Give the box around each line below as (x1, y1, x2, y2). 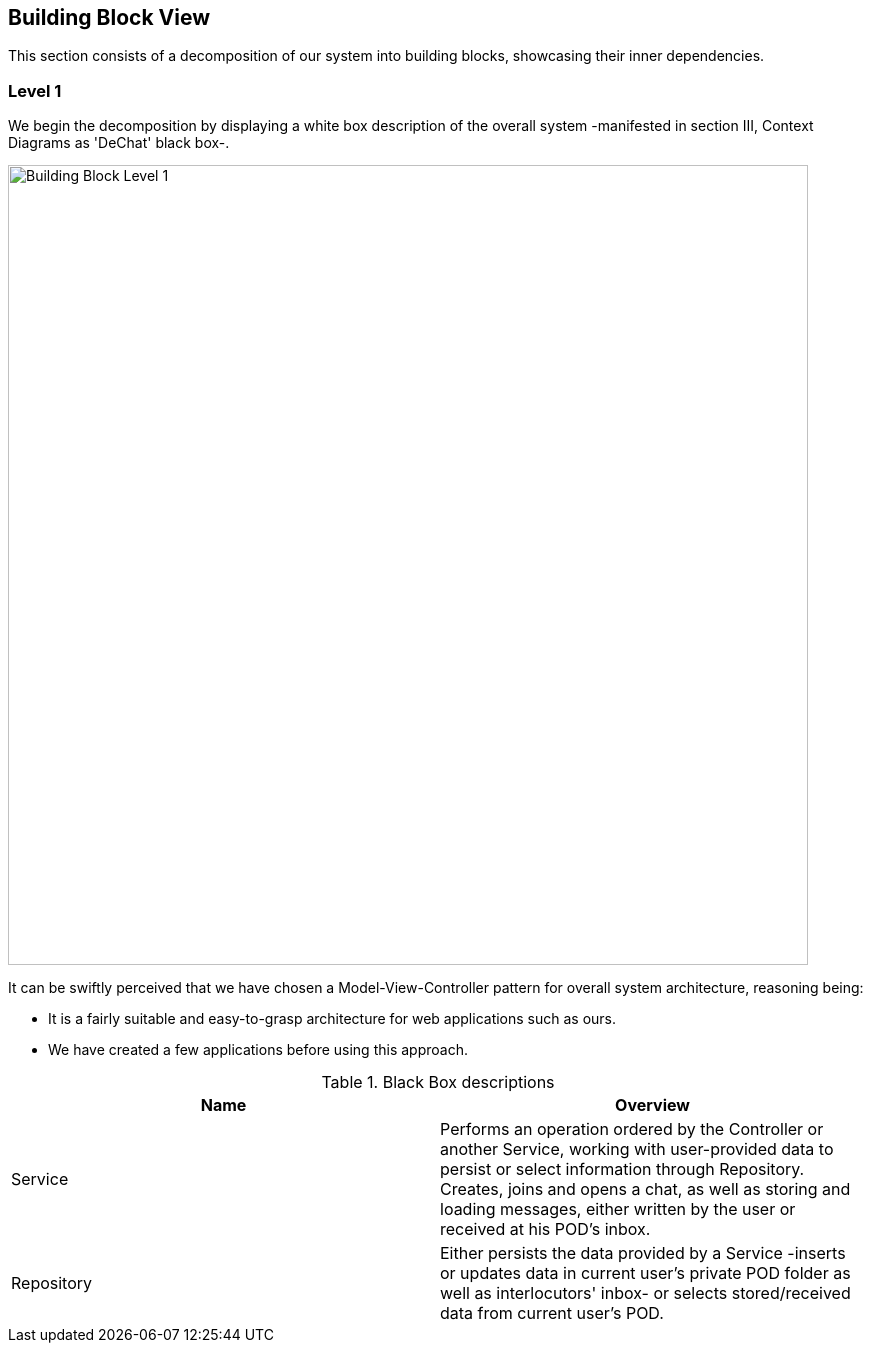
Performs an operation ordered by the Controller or (440, 1119, 824, 1140)
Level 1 (8, 80, 62, 101)
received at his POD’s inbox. (440, 1219, 651, 1240)
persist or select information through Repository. (440, 1159, 805, 1180)
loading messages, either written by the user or (440, 1199, 796, 1220)
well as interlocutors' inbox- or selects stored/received (440, 1283, 851, 1304)
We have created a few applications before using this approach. (48, 1041, 468, 1059)
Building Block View (8, 5, 211, 30)
